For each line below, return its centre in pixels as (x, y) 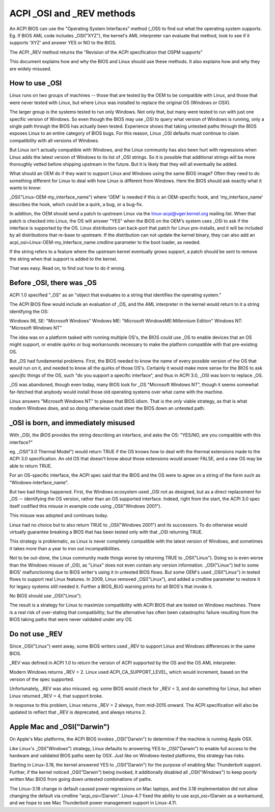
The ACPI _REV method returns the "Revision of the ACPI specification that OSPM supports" (106, 52)
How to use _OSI (36, 83)
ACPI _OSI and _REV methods (73, 13)
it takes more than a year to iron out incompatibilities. (65, 548)
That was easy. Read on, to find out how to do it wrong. (67, 268)
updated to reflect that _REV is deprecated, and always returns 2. (78, 712)
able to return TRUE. (31, 466)
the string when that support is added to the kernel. (63, 259)
